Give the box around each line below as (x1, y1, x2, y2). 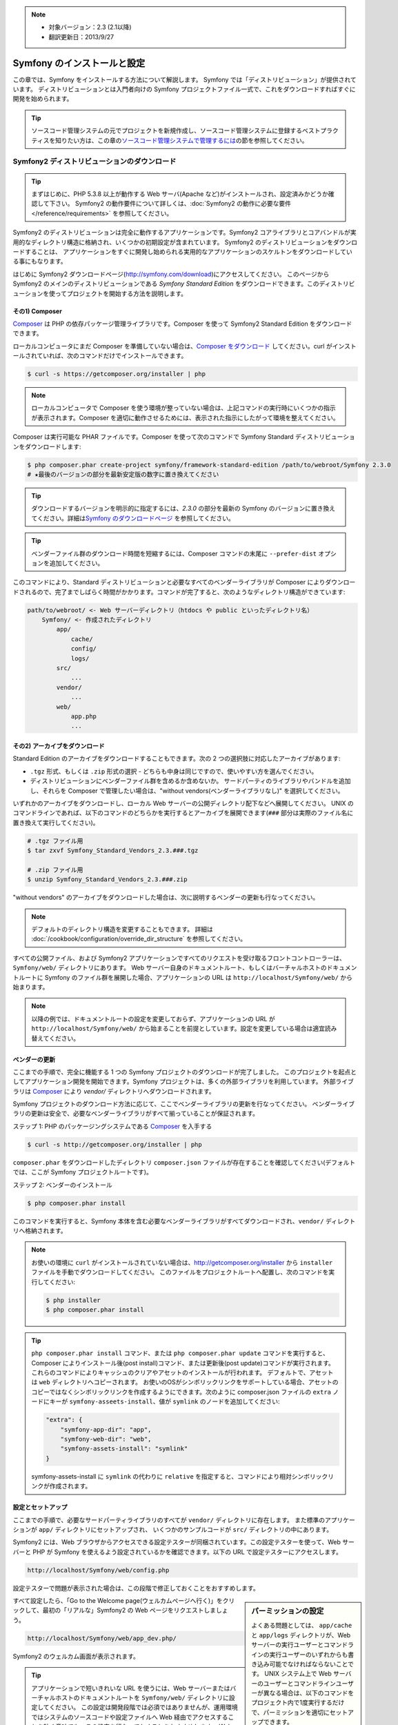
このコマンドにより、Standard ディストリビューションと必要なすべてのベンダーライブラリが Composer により (12, 578, 326, 586)
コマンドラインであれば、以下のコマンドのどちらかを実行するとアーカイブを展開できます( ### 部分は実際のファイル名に (12, 809, 354, 817)
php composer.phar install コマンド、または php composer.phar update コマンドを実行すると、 (31, 1349, 329, 1357)
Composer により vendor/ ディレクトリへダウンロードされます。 (32, 1087, 215, 1095)
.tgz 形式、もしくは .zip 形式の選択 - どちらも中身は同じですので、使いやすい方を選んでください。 (30, 767, 318, 776)
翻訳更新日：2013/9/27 (48, 32, 114, 41)
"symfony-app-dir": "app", (60, 1426, 152, 1433)
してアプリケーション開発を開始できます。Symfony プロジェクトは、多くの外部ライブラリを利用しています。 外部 (12, 1077, 336, 1086)
